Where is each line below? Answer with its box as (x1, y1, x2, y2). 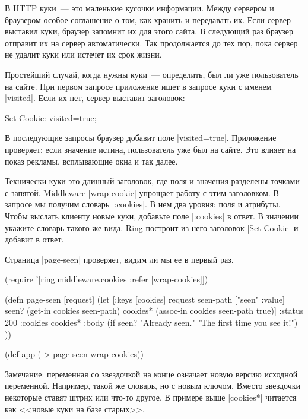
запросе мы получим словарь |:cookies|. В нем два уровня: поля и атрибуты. (5, 198, 281, 210)
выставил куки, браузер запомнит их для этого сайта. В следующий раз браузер (5, 25, 293, 37)
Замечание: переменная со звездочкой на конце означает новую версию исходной (5, 367, 298, 380)
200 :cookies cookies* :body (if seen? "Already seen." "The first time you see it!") (5, 316, 298, 329)
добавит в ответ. (5, 233, 64, 245)
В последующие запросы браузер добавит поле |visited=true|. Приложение (5, 131, 277, 144)
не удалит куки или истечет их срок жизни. (5, 48, 162, 61)
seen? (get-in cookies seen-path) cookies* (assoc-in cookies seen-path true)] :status (5, 304, 304, 317)
